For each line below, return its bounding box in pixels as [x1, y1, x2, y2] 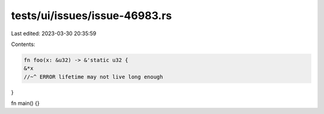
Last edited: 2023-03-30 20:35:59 [11, 30, 97, 37]
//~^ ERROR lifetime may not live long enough [23, 73, 163, 80]
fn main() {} [11, 100, 40, 107]
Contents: [11, 41, 35, 48]
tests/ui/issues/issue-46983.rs [11, 9, 172, 22]
